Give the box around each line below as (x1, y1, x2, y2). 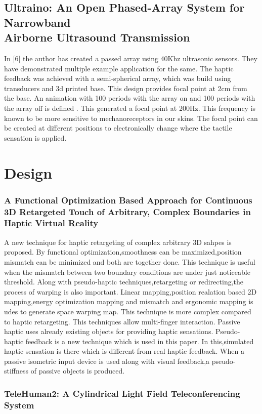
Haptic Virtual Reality (4, 217, 99, 229)
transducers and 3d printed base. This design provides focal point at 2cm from (4, 82, 247, 93)
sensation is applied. (4, 132, 67, 143)
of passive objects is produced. (30, 365, 125, 376)
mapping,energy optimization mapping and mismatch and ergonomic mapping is (4, 296, 253, 307)
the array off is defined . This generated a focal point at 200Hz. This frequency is (4, 102, 256, 113)
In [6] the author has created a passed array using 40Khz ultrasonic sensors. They (4, 53, 257, 63)
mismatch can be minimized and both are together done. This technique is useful (4, 256, 255, 267)
